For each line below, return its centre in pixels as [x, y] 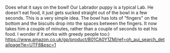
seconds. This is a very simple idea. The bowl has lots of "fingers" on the [81, 18]
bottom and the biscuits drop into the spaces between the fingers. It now [81, 23]
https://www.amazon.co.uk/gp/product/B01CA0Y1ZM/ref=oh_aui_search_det [85, 39]
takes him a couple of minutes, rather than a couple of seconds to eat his [81, 29]
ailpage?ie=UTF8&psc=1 [31, 45]
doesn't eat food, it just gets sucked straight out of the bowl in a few [76, 13]
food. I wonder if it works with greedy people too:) [57, 34]
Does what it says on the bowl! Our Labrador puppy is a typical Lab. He [79, 7]
